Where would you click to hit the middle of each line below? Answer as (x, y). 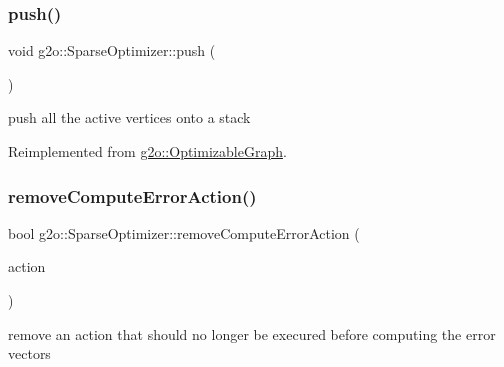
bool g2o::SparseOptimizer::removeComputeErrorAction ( (184, 232)
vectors (29, 353)
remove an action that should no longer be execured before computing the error (252, 333)
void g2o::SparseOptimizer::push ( (112, 50)
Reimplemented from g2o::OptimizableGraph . (147, 151)
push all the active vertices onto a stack (129, 117)
